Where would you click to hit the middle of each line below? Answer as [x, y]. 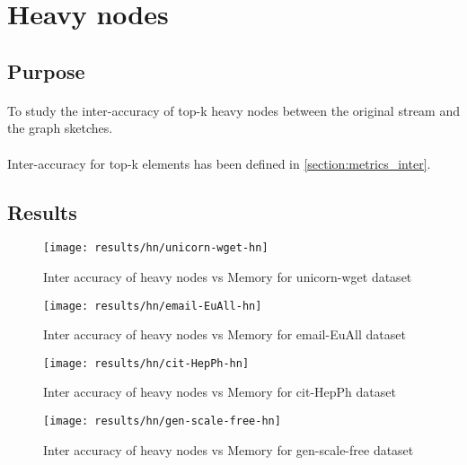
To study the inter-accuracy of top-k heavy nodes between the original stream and [233, 110]
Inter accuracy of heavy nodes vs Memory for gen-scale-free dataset [229, 449]
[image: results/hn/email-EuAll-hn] [153, 306]
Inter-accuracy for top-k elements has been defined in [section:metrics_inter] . [219, 163]
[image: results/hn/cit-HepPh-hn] [146, 363]
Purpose [46, 70]
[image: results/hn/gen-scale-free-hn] [162, 421]
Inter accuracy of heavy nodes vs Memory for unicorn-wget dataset [228, 276]
